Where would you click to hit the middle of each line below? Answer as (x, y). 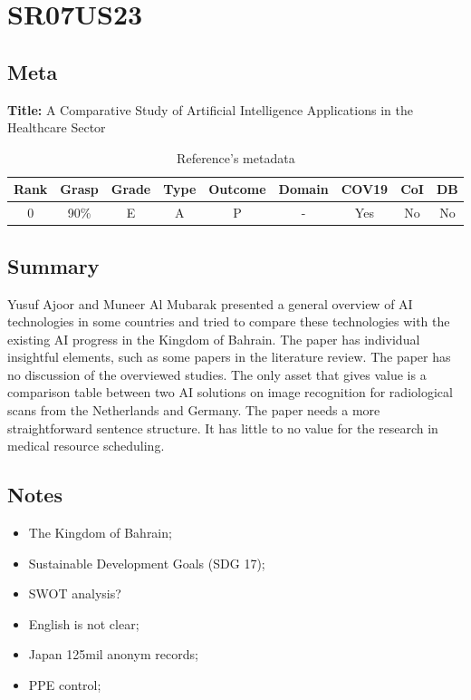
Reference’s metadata (236, 157)
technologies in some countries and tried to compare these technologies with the (229, 321)
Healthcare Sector (57, 127)
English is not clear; (84, 623)
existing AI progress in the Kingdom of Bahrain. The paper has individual (214, 339)
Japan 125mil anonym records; (113, 654)
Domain (303, 189)
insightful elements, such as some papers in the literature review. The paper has (229, 357)
